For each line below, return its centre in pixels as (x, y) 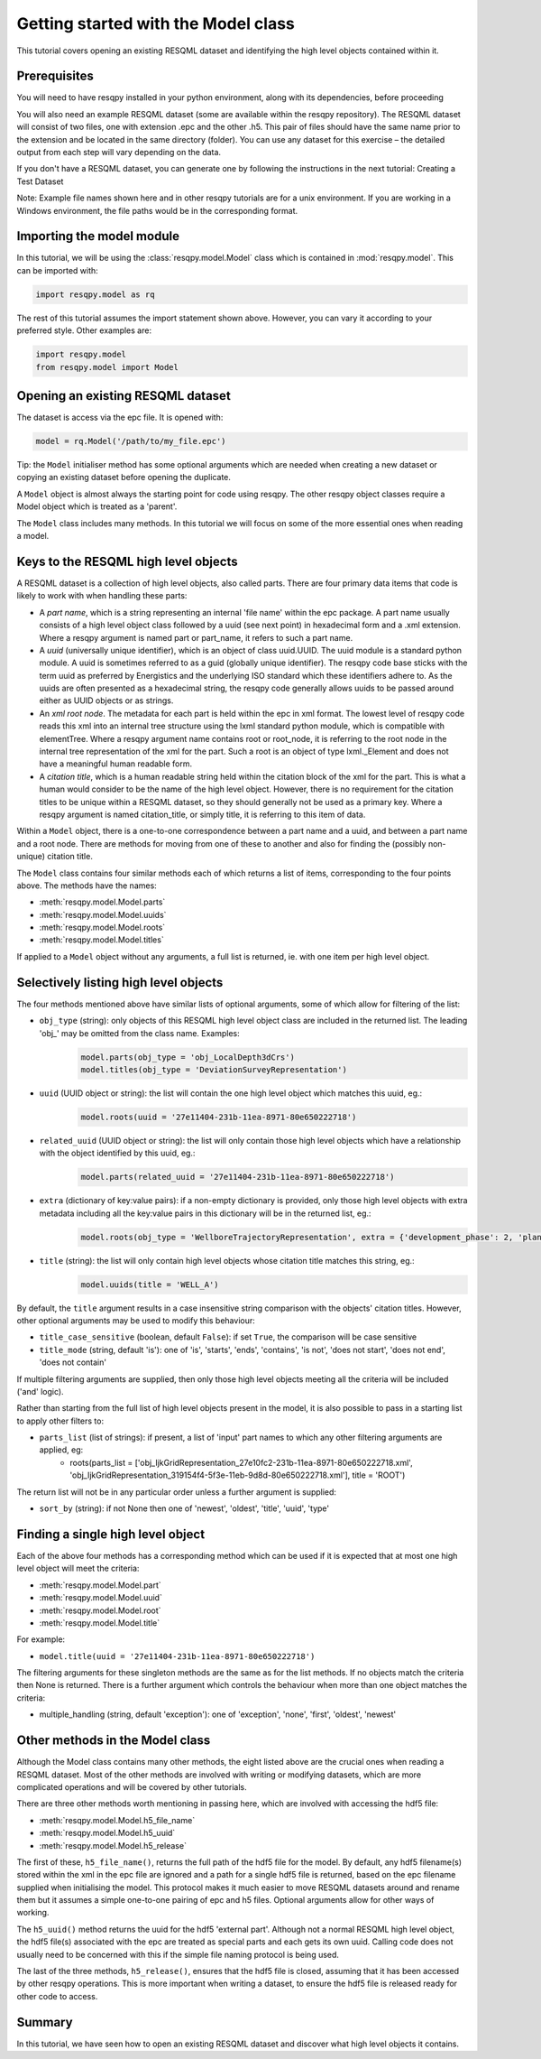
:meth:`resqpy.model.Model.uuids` (103, 914)
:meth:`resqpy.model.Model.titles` (101, 940)
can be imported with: (57, 270)
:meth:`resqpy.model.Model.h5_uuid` (107, 1833)
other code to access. (57, 1996)
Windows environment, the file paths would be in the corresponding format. (157, 210)
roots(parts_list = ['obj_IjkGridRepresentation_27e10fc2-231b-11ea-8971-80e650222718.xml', (242, 1462)
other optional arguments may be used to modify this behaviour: (136, 1320)
